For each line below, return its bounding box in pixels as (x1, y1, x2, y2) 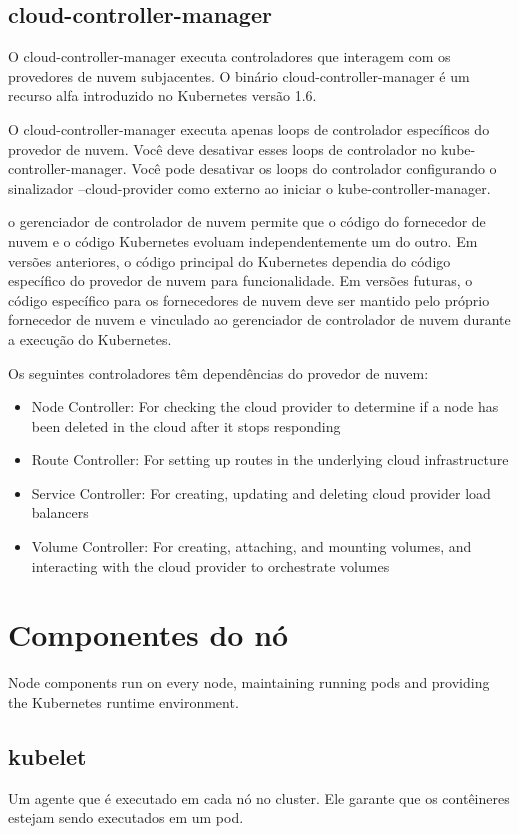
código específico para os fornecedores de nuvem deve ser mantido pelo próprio (8, 289, 490, 310)
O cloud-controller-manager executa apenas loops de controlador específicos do (8, 118, 490, 139)
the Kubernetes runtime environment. (8, 691, 239, 712)
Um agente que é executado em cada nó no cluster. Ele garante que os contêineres (8, 787, 510, 808)
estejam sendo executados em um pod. (8, 807, 244, 828)
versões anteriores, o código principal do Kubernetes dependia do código (8, 250, 451, 271)
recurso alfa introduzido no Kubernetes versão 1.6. (8, 85, 317, 106)
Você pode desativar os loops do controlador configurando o (131, 158, 497, 179)
